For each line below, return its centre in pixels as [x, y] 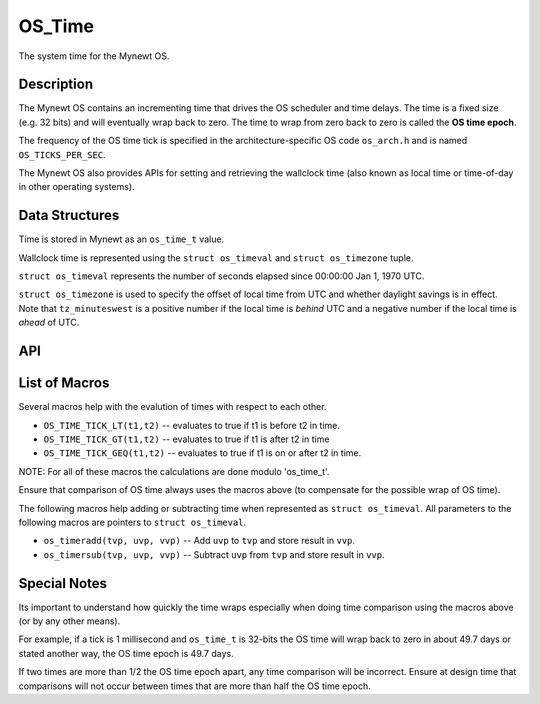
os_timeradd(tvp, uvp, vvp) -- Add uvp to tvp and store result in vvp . [199, 541]
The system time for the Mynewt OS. [94, 56]
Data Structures [69, 215]
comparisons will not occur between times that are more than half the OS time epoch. [194, 686]
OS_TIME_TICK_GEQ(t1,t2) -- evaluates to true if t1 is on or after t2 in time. [202, 453]
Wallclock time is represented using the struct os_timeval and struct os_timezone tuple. [216, 257]
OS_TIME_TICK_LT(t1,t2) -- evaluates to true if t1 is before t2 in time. [191, 425]
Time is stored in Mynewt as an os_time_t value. [121, 239]
